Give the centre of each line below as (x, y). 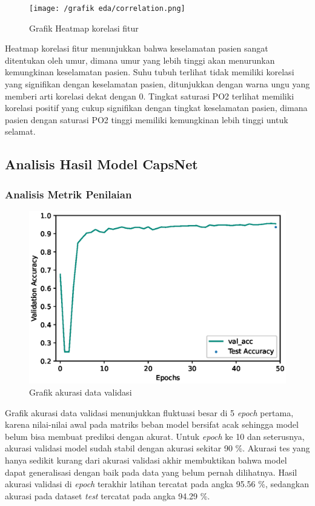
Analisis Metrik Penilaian (68, 194)
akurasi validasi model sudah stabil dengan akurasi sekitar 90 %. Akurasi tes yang (157, 448)
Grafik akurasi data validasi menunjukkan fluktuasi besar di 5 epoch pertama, (149, 412)
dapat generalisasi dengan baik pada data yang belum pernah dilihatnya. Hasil (151, 472)
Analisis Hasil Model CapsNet (101, 164)
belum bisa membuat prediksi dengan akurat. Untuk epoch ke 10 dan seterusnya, (155, 436)
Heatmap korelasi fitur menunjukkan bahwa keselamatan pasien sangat (137, 48)
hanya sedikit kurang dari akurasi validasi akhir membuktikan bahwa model (146, 460)
